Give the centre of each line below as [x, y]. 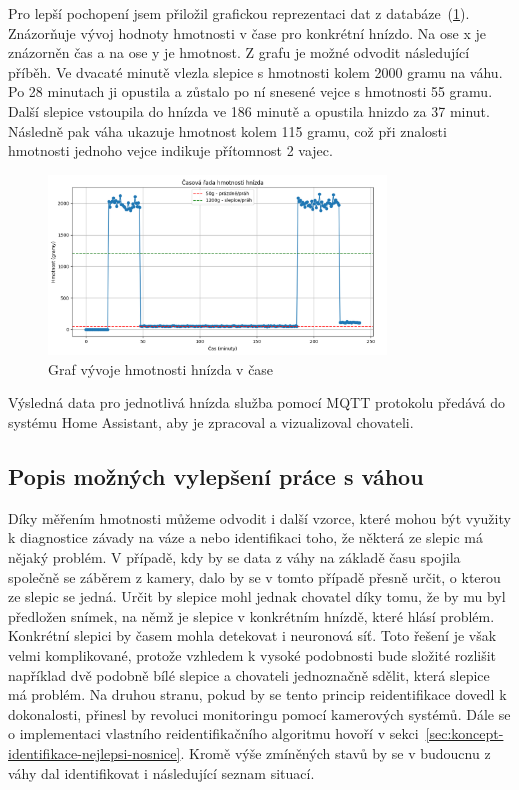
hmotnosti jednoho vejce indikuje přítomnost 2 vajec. [170, 150]
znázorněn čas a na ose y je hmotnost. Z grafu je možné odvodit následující [239, 52]
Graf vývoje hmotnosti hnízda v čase [161, 368]
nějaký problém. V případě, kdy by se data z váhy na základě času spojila [234, 557]
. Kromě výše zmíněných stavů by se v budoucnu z [335, 752]
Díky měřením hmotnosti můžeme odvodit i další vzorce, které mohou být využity [259, 517]
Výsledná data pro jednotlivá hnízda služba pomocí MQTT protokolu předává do [256, 402]
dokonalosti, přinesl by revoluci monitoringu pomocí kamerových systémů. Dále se [259, 713]
